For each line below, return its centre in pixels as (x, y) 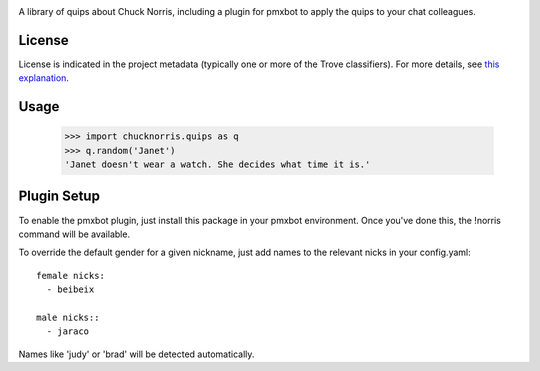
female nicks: (70, 275)
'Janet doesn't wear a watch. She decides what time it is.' (217, 164)
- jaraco (68, 331)
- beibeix (70, 289)
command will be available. (74, 234)
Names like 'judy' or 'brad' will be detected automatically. (136, 354)
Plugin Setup (59, 196)
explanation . (44, 78)
